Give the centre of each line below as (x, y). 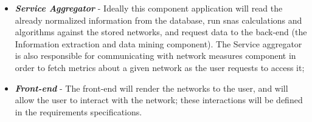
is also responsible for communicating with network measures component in (155, 56)
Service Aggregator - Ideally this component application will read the (149, 8)
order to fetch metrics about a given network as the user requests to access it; (160, 67)
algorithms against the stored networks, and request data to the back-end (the (161, 32)
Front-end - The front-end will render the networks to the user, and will (151, 88)
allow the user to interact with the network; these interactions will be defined (159, 100)
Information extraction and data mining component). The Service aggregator (158, 43)
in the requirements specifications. (78, 111)
